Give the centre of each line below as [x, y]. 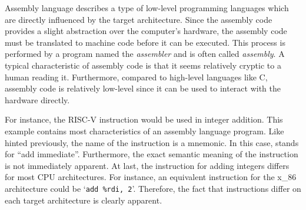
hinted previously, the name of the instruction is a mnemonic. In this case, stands [152, 142]
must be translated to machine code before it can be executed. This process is [145, 42]
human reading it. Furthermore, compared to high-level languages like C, [136, 77]
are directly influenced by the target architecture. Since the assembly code [139, 19]
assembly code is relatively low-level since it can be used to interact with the [143, 88]
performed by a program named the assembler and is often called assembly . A [145, 54]
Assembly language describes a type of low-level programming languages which [147, 8]
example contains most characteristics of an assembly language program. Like [144, 131]
